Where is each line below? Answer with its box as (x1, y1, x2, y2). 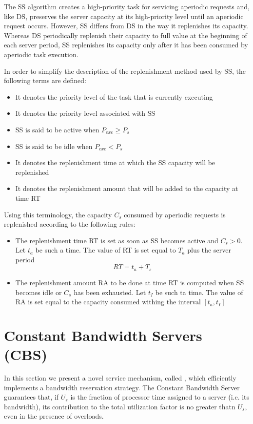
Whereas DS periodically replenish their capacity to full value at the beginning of (4, 30, 247, 40)
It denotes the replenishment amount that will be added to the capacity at (15, 183, 238, 193)
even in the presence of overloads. (4, 411, 104, 421)
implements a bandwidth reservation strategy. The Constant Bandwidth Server (4, 382, 240, 392)
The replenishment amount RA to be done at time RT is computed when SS (15, 277, 244, 287)
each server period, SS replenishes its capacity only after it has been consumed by (4, 40, 248, 50)
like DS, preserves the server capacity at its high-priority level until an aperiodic (4, 11, 244, 21)
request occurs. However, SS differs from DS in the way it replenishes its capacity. (4, 21, 248, 31)
